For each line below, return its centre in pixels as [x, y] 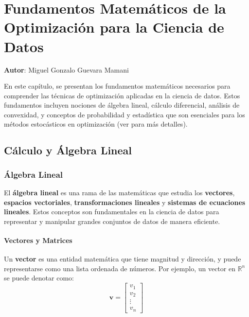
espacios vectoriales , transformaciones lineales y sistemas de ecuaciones [125, 202]
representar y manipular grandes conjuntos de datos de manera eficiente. [112, 221]
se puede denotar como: [39, 278]
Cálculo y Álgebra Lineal [68, 150]
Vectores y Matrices [38, 240]
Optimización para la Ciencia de [114, 27]
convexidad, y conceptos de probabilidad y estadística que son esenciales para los [124, 114]
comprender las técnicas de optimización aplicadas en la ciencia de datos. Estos [122, 95]
